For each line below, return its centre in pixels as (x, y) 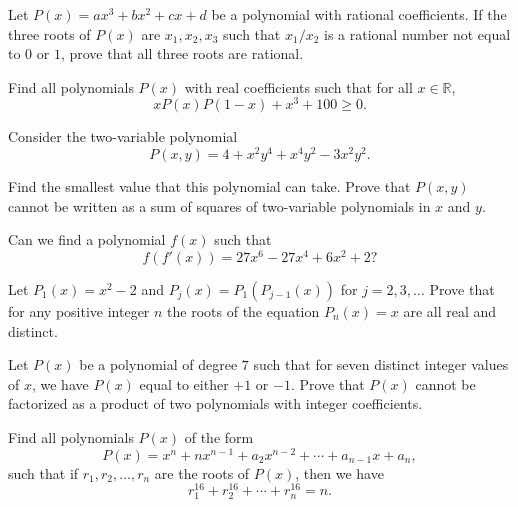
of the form (219, 436)
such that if (43, 472)
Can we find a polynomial (87, 239)
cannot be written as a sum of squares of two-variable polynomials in (219, 205)
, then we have (339, 472)
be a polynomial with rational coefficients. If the (359, 14)
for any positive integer (79, 310)
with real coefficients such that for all (298, 86)
